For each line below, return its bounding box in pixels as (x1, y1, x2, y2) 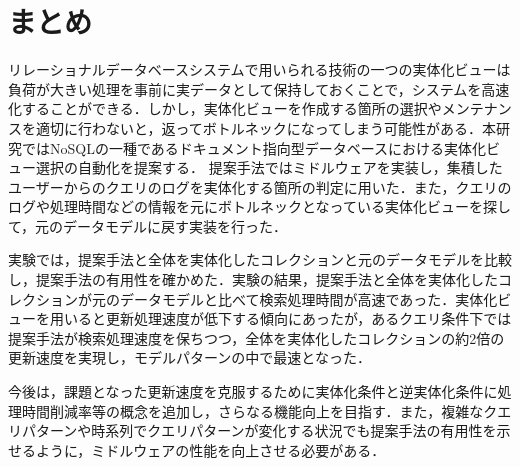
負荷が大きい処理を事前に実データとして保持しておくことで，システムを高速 (8, 78, 510, 99)
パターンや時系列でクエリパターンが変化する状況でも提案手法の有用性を (21, 420, 497, 441)
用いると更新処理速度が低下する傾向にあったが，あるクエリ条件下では (49, 308, 512, 329)
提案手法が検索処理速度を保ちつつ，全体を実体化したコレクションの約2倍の (8, 327, 505, 348)
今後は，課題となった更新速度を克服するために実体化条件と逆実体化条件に (8, 381, 498, 402)
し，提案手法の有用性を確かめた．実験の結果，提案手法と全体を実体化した (8, 269, 498, 290)
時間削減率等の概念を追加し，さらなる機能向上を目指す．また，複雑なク (21, 400, 498, 421)
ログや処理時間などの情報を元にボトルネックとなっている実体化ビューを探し (8, 196, 511, 217)
